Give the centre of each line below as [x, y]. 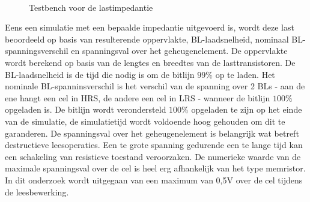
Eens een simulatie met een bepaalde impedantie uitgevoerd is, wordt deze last [150, 27]
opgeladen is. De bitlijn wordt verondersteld [86, 109]
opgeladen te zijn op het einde [247, 109]
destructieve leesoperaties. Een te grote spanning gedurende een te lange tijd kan [154, 145]
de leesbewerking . [37, 192]
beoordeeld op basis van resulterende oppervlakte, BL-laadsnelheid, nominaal [147, 39]
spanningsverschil [37, 51]
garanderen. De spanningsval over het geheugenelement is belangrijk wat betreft [152, 133]
